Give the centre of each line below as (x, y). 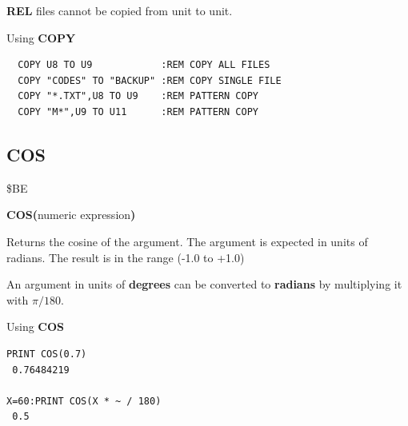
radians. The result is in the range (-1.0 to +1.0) (126, 257)
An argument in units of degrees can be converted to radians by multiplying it (204, 284)
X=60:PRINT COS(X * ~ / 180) (84, 401)
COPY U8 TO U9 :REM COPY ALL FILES (144, 65)
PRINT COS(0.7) (47, 354)
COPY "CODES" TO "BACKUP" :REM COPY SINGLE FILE (150, 80)
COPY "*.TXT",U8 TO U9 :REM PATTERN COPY (138, 96)
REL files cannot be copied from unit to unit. (120, 10)
